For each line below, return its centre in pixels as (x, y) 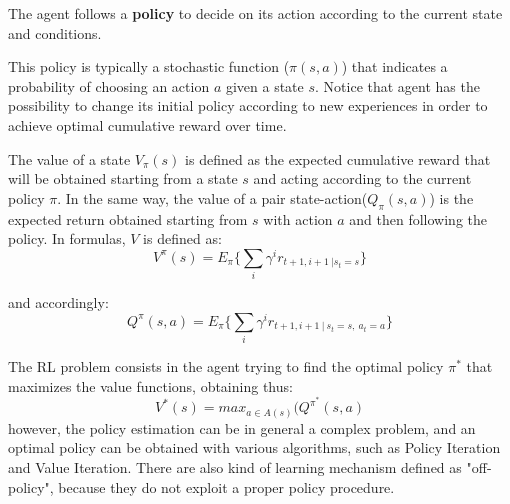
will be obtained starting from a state (123, 178)
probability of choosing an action (109, 85)
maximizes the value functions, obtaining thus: (150, 385)
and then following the (418, 218)
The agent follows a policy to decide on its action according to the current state (255, 13)
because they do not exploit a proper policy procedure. (226, 486)
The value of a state (69, 158)
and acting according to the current (362, 178)
